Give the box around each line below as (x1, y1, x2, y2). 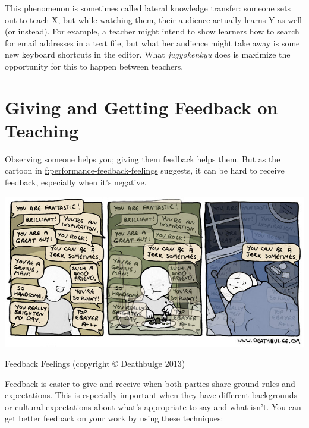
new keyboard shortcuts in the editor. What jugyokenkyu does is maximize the (5, 48, 291, 61)
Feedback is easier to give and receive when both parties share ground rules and (5, 377, 295, 389)
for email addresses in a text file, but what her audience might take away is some (5, 36, 300, 49)
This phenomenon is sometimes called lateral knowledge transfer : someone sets (5, 2, 291, 14)
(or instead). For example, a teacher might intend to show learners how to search (5, 25, 299, 37)
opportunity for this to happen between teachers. (5, 59, 184, 72)
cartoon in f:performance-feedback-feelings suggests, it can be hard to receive (5, 164, 285, 177)
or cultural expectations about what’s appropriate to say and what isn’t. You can (5, 400, 301, 413)
